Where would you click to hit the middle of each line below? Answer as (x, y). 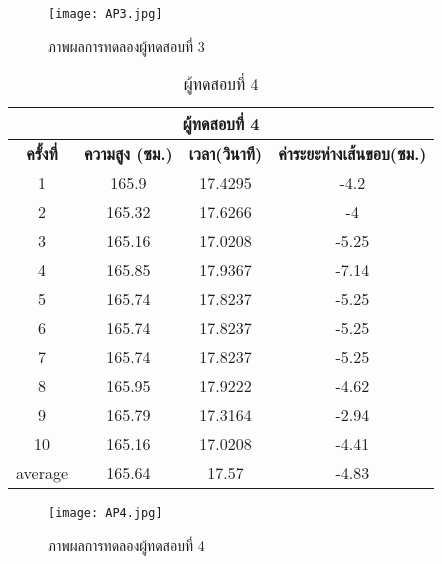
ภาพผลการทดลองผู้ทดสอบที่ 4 (126, 544)
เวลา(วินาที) (225, 154)
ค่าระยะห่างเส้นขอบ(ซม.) (352, 154)
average (42, 473)
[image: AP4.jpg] (105, 513)
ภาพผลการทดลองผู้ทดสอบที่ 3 (126, 45)
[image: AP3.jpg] (105, 14)
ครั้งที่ (42, 154)
